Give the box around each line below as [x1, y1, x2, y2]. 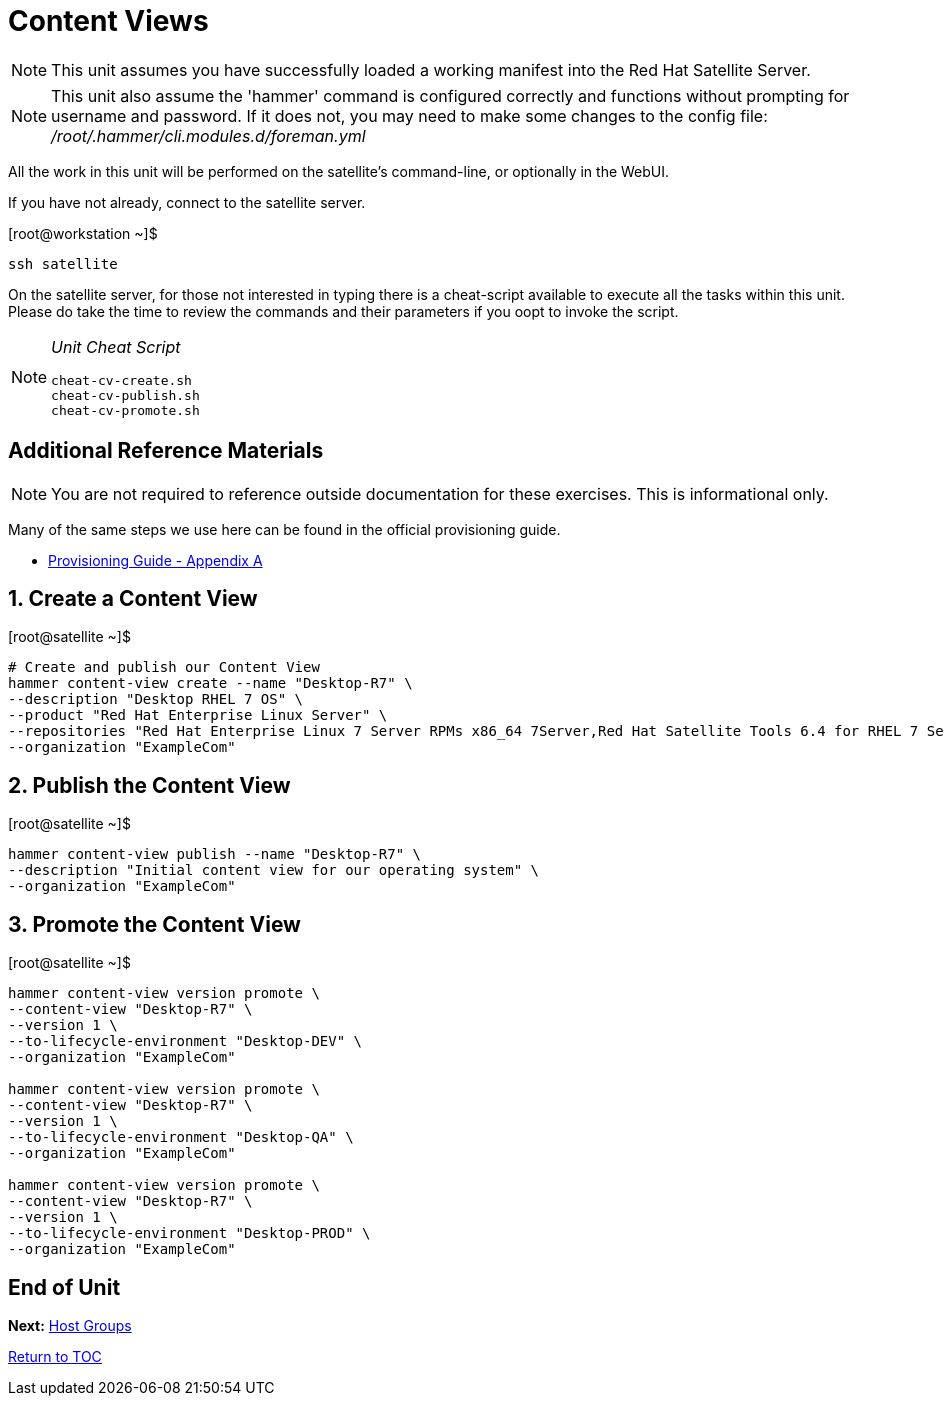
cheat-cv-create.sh [51, 372, 192, 388]
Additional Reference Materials [8, 438, 324, 464]
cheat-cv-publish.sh [51, 387, 200, 403]
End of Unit [8, 1274, 121, 1300]
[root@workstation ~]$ [8, 224, 158, 242]
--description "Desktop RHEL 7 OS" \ [8, 691, 304, 708]
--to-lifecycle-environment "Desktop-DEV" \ [8, 1033, 363, 1050]
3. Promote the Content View [8, 911, 301, 937]
